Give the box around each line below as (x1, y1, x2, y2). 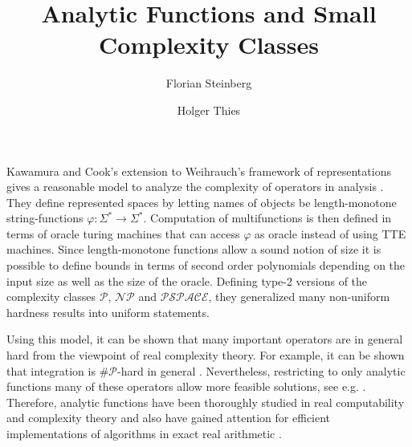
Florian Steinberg (165, 75, 252, 91)
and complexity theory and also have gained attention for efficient (6, 409, 331, 426)
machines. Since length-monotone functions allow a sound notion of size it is (6, 241, 381, 258)
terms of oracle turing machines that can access (6, 225, 240, 242)
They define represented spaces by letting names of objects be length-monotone (6, 193, 397, 210)
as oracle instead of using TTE (254, 225, 406, 242)
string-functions (6, 209, 84, 226)
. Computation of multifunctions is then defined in (143, 209, 392, 226)
